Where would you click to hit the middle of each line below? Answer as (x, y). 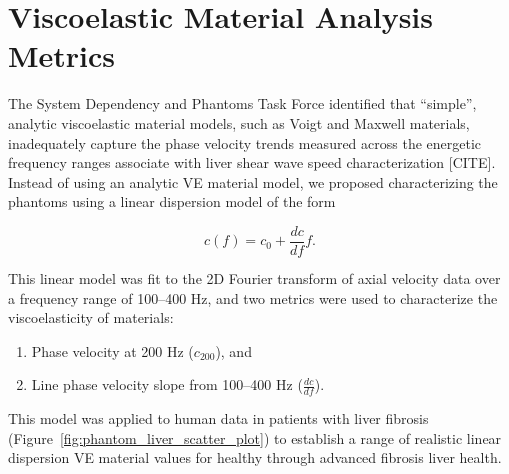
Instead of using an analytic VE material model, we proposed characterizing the (253, 181)
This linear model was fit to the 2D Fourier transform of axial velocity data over (254, 277)
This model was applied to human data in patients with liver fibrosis (218, 418)
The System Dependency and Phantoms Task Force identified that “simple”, (242, 103)
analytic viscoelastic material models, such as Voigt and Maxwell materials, (239, 122)
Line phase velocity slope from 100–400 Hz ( (167, 384)
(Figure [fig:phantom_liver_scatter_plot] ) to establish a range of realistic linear (255, 437)
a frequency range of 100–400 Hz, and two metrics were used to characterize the (253, 297)
